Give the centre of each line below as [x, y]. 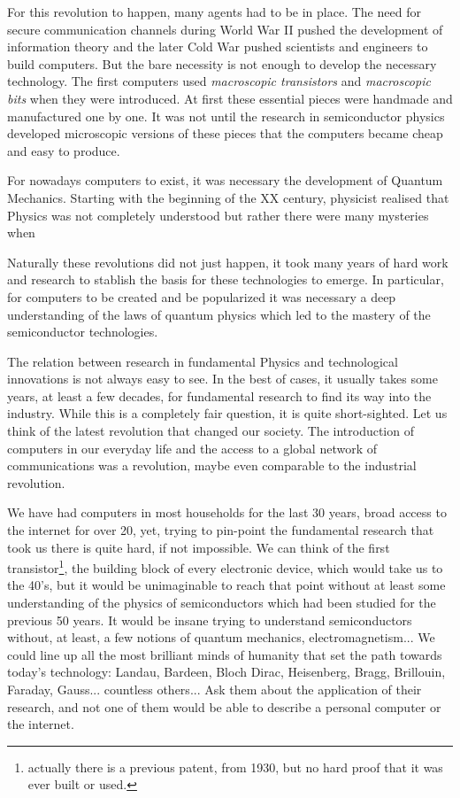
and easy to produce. [64, 150]
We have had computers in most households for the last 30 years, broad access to [227, 512]
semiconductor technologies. [83, 332]
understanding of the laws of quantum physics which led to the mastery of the [219, 314]
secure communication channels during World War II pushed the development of [225, 29]
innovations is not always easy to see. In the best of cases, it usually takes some [222, 379]
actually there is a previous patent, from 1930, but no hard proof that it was [235, 767]
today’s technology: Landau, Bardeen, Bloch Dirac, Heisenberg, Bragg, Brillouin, [226, 672]
